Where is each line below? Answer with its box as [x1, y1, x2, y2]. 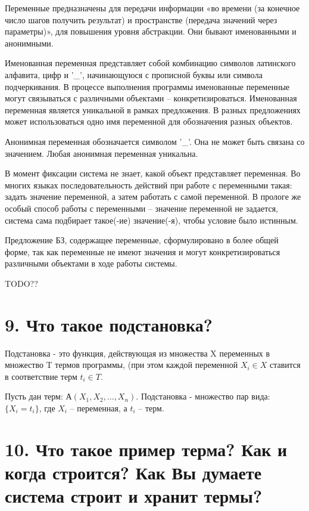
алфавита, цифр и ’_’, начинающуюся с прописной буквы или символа [5, 68, 263, 80]
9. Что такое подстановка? [5, 312, 213, 336]
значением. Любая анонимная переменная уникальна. [5, 147, 198, 159]
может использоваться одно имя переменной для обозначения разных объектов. [5, 115, 293, 128]
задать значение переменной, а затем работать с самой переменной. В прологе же [5, 190, 301, 203]
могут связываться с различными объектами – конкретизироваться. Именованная [5, 92, 297, 104]
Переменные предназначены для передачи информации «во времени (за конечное [5, 2, 300, 14]
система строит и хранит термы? [5, 484, 263, 508]
